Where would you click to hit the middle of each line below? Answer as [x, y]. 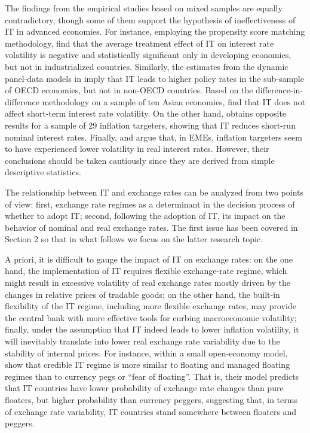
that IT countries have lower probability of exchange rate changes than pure [144, 388]
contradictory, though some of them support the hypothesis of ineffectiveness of [150, 19]
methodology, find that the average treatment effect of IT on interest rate [139, 43]
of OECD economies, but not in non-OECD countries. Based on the [129, 90]
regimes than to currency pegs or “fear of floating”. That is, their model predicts [152, 376]
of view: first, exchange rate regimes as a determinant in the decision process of [150, 204]
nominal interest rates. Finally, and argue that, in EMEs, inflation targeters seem [154, 137]
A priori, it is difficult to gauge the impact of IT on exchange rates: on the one [149, 259]
